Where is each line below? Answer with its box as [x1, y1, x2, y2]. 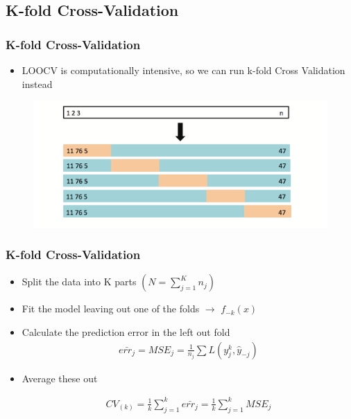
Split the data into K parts [22, 274, 137, 289]
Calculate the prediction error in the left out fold [22, 325, 230, 339]
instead [22, 76, 53, 91]
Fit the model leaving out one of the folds [22, 301, 200, 316]
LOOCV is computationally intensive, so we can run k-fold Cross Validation [22, 63, 345, 77]
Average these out [22, 371, 98, 385]
